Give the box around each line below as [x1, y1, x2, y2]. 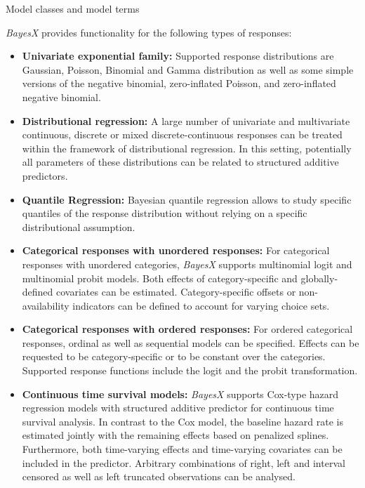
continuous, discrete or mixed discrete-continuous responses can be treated [22, 127, 343, 142]
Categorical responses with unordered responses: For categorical [22, 243, 330, 258]
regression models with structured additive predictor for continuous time [22, 400, 334, 415]
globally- [300, 270, 338, 285]
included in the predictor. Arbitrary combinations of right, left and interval [22, 455, 345, 470]
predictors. [22, 168, 68, 183]
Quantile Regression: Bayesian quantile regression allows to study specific [22, 192, 352, 206]
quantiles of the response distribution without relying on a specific [22, 206, 307, 220]
